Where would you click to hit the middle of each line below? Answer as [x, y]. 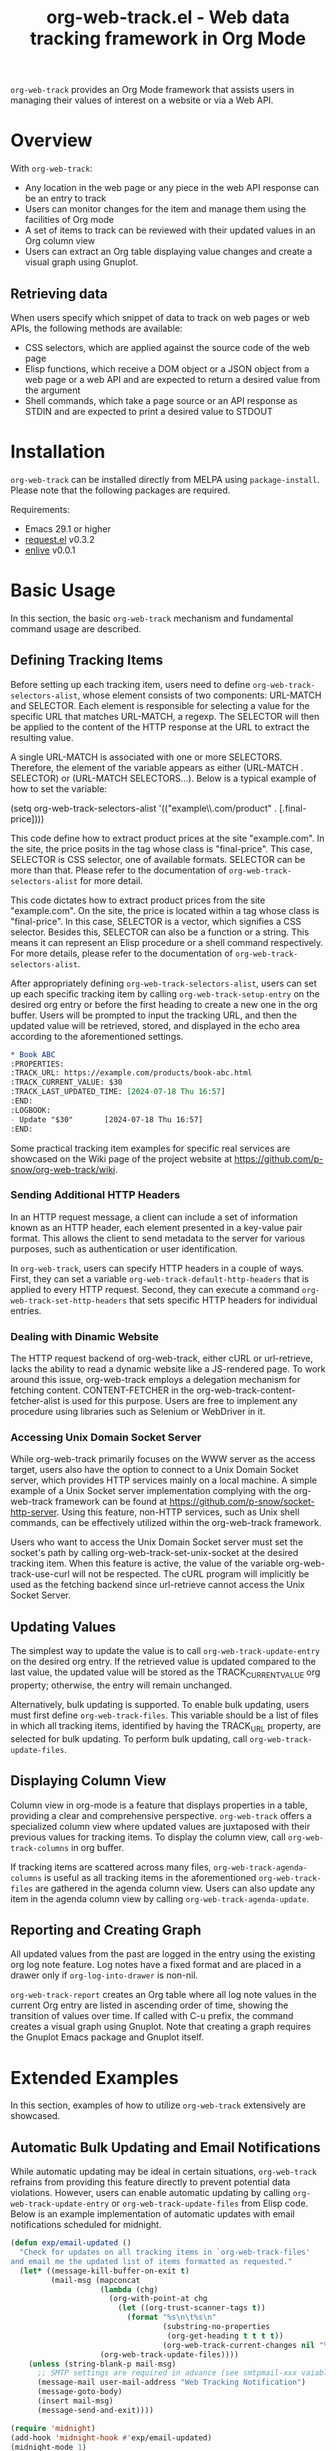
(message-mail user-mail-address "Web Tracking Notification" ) [171, 2382]
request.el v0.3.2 [59, 539]
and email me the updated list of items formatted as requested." [151, 2261]
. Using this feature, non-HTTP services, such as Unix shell [178, 1512]
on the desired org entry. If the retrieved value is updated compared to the [163, 1662]
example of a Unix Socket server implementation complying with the [151, 1491]
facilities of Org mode [69, 220]
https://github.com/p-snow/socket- [242, 1502]
